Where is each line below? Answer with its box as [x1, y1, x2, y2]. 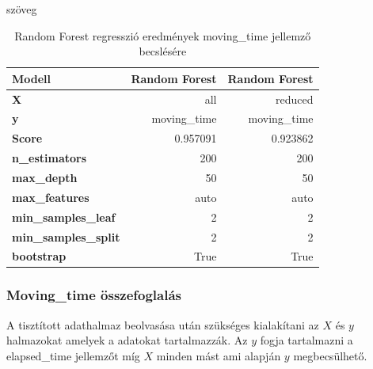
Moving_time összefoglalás [6, 285, 182, 305]
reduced [276, 90, 314, 107]
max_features [12, 188, 89, 205]
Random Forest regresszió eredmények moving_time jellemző [14, 27, 311, 44]
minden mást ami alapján [156, 347, 281, 363]
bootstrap [12, 248, 67, 264]
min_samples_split [12, 228, 120, 245]
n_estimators [12, 150, 87, 166]
